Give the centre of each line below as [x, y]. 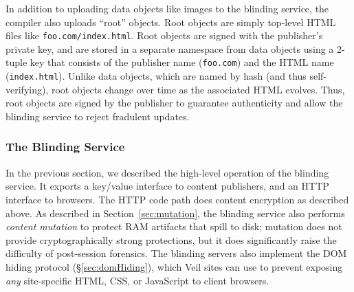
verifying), [27, 89]
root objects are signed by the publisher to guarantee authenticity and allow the [174, 103]
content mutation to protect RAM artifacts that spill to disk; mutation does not [174, 226]
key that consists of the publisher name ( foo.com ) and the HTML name [182, 62]
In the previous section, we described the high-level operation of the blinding [167, 172]
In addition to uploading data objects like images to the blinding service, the [167, 8]
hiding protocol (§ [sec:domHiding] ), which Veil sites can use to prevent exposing [174, 266]
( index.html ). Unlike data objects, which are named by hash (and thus [156, 76]
